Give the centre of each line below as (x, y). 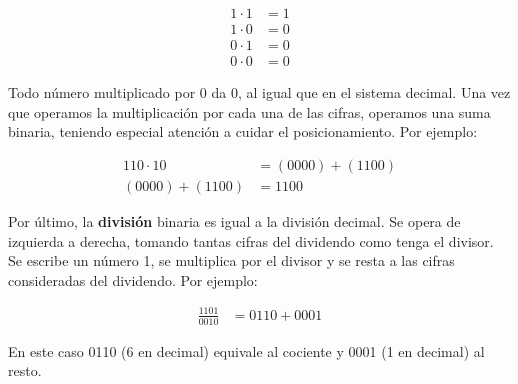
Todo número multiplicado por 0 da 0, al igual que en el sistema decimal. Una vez (259, 92)
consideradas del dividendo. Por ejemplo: (133, 279)
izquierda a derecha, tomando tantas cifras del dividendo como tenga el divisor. (251, 240)
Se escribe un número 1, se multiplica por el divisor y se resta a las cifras (231, 260)
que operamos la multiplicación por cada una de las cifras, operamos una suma (249, 111)
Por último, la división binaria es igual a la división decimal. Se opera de (234, 220)
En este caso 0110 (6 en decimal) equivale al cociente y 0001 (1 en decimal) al (246, 350)
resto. (25, 370)
